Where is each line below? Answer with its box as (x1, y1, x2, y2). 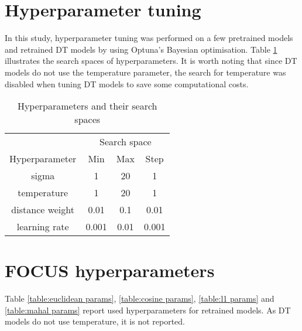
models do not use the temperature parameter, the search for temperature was (5, 66, 286, 78)
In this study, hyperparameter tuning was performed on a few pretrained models (5, 32, 293, 44)
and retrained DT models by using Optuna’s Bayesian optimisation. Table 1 (5, 43, 277, 55)
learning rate (16, 220, 69, 234)
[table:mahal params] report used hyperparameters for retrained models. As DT (5, 303, 291, 316)
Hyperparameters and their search (17, 99, 157, 113)
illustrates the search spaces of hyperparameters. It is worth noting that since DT (5, 54, 297, 67)
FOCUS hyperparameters (5, 258, 215, 282)
